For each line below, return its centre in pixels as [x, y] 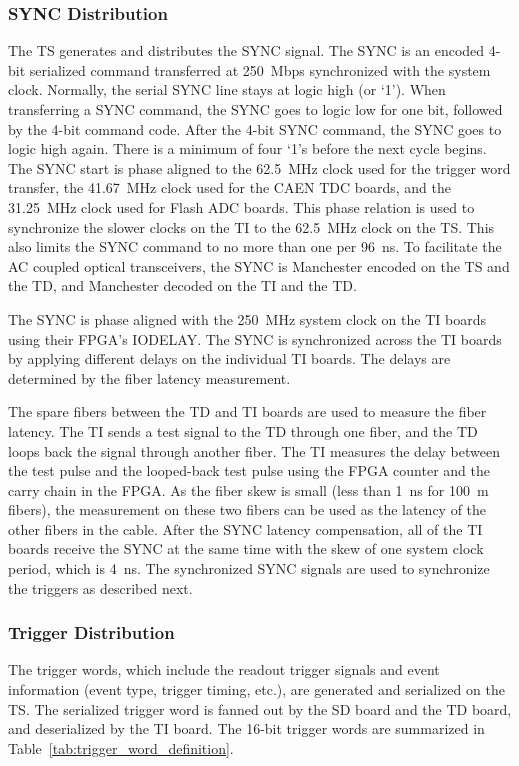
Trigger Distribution [91, 632]
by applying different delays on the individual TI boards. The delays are [229, 358]
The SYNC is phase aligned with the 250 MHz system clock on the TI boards [247, 318]
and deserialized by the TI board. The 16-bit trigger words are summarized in [246, 728]
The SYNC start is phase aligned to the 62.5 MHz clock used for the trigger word [259, 167]
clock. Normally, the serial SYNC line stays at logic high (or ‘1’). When [227, 89]
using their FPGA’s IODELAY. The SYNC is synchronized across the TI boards [255, 338]
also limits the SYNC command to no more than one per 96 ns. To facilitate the [255, 246]
